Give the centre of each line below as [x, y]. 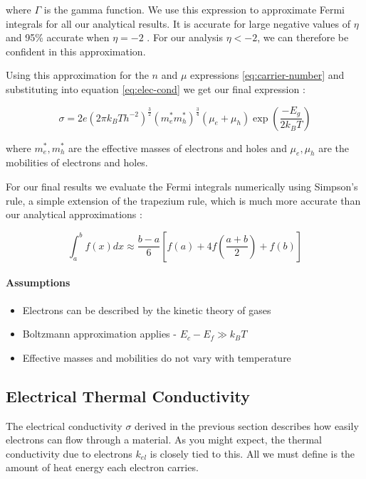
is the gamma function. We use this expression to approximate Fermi [194, 9]
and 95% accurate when [58, 37]
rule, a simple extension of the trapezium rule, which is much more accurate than [183, 200]
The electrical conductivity [64, 425]
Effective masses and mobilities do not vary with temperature [157, 357]
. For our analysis [185, 37]
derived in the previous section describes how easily [247, 425]
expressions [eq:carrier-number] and [267, 75]
